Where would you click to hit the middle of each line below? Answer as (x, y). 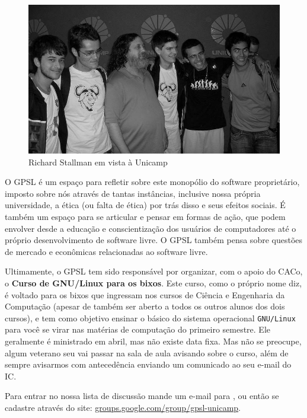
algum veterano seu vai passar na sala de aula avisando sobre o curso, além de (147, 352)
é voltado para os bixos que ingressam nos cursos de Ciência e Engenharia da (145, 294)
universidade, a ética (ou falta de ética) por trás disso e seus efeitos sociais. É (145, 205)
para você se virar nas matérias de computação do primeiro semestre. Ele (138, 329)
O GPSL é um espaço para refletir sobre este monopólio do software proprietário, (152, 182)
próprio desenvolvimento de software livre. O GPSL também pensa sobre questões (154, 240)
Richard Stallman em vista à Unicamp (98, 162)
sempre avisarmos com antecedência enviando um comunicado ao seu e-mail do (148, 364)
